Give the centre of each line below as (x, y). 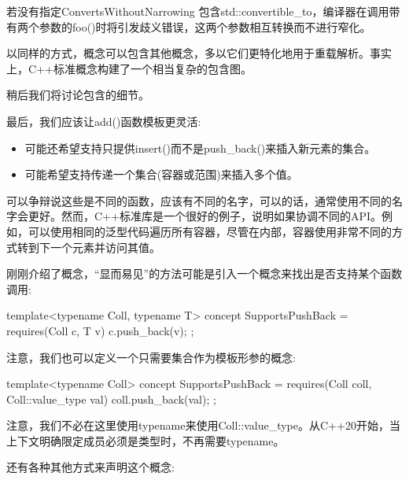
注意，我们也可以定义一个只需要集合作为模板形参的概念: (151, 357)
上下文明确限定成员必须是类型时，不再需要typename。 (146, 440)
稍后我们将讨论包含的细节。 (78, 95)
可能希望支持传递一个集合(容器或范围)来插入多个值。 (161, 174)
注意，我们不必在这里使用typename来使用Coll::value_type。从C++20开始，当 (203, 425)
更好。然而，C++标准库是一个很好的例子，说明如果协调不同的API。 (204, 216)
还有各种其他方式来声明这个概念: (90, 467)
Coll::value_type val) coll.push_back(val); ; (111, 399)
